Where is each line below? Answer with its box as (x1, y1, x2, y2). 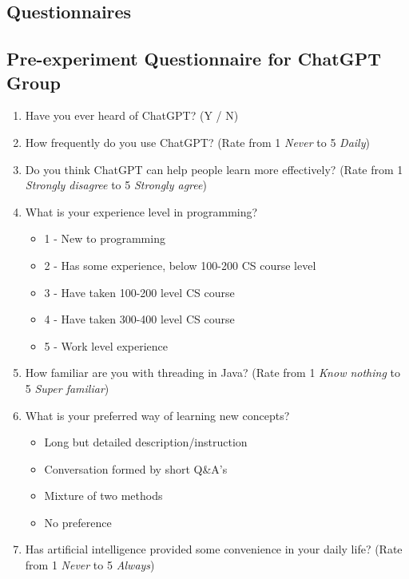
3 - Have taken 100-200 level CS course (44, 284, 235, 300)
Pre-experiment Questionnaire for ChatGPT (6, 46, 381, 71)
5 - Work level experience (44, 337, 169, 354)
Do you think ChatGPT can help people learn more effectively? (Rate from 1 (25, 161, 403, 177)
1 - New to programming (44, 230, 165, 247)
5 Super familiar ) (25, 379, 109, 396)
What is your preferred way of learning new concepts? (25, 406, 290, 423)
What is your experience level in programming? (25, 203, 258, 220)
